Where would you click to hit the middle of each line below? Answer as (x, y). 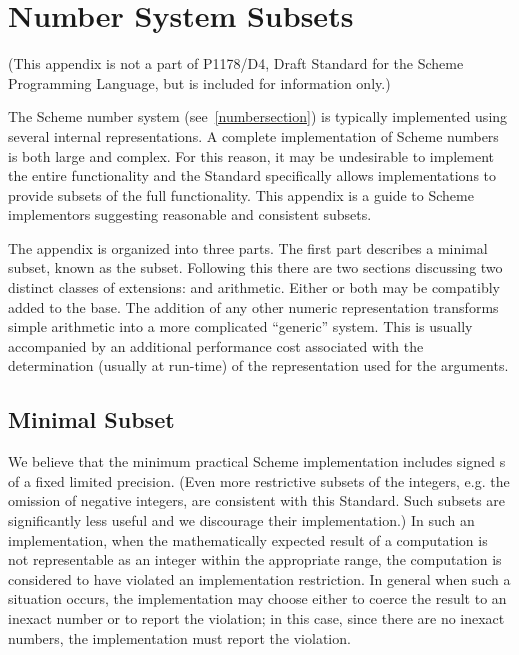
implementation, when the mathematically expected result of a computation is (248, 539)
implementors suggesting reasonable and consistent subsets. (190, 214)
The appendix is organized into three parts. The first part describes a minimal (248, 247)
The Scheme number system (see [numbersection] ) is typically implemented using (258, 116)
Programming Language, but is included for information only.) (199, 82)
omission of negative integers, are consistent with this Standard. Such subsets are (257, 500)
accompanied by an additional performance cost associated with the (216, 345)
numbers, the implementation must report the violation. (179, 637)
